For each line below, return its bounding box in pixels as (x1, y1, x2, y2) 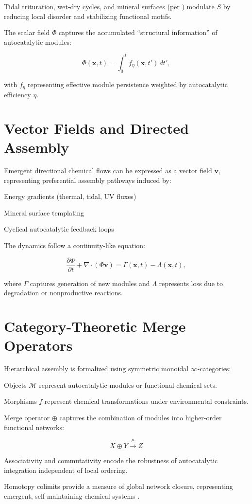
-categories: (197, 363, 231, 374)
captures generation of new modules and (30, 278, 150, 288)
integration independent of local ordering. (4, 465, 128, 475)
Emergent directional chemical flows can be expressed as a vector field (4, 165, 212, 176)
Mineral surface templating (4, 207, 84, 217)
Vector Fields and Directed (4, 118, 189, 138)
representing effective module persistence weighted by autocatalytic (28, 79, 228, 89)
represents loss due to (159, 278, 223, 288)
